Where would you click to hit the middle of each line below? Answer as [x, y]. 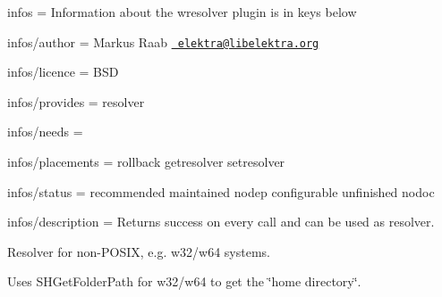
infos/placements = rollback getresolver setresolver [146, 162]
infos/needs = [45, 132]
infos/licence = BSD [63, 72]
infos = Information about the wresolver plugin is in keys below [182, 12]
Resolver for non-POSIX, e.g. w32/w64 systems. [139, 251]
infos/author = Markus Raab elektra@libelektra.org [163, 41]
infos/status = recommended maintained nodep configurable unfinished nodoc [221, 191]
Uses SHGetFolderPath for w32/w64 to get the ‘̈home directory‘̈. [184, 281]
